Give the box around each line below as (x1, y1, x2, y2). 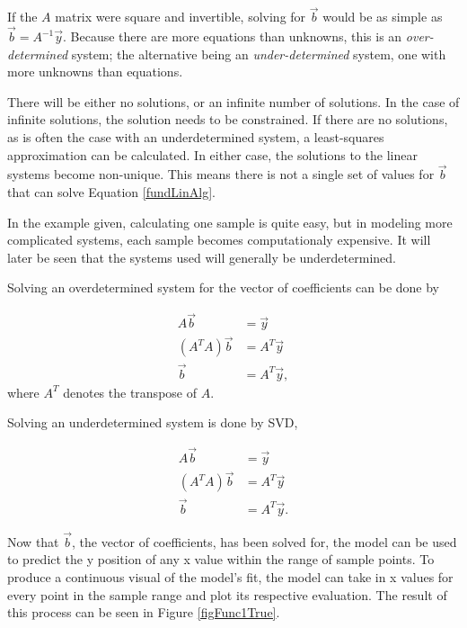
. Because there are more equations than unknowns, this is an (63, 27, 402, 46)
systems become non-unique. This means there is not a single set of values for (7, 165, 435, 184)
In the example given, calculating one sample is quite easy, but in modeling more (7, 212, 453, 231)
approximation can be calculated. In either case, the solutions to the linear (7, 145, 418, 164)
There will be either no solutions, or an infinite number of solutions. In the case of (7, 92, 460, 111)
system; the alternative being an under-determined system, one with (71, 44, 446, 63)
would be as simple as (322, 7, 443, 26)
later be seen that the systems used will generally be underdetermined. (7, 247, 396, 266)
